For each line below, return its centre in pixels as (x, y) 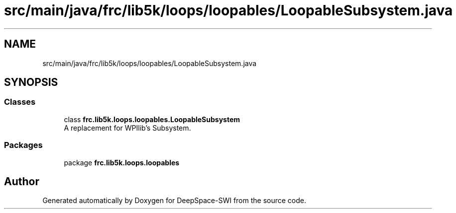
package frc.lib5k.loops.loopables (122, 162)
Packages (23, 145)
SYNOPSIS (31, 82)
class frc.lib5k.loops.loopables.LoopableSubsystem (152, 119)
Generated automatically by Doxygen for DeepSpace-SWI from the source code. (174, 201)
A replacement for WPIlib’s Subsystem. (127, 128)
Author (22, 181)
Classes (20, 102)
